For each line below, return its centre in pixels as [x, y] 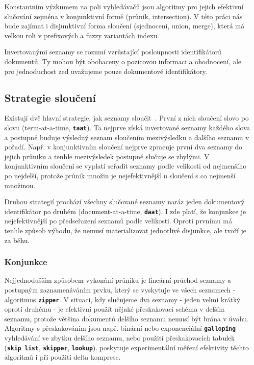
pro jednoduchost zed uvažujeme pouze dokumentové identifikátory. [106, 71]
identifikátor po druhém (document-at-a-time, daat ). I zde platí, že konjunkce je [125, 211]
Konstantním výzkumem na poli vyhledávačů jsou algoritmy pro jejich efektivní [124, 6]
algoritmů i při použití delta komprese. [63, 357]
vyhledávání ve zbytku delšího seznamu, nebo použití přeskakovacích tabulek [120, 338]
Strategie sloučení [50, 97]
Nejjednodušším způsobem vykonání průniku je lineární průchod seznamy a [118, 280]
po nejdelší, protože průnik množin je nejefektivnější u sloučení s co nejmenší [120, 175]
